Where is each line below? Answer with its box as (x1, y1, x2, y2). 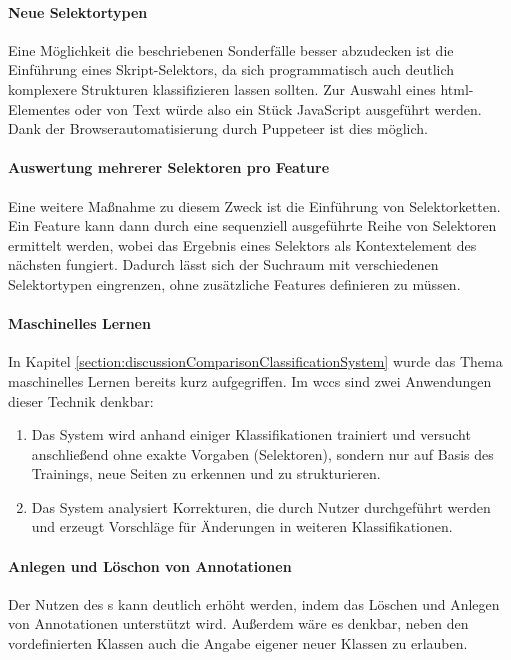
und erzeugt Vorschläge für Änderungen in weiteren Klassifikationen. (31, 516, 453, 537)
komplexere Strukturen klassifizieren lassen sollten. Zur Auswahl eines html (8, 78, 469, 99)
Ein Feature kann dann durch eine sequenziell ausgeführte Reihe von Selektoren (8, 215, 497, 236)
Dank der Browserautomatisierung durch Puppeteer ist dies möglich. (8, 118, 428, 139)
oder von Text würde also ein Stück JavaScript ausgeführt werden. (74, 98, 482, 119)
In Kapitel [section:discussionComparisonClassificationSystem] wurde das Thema (8, 351, 503, 372)
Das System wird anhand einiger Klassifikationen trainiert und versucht (31, 424, 471, 445)
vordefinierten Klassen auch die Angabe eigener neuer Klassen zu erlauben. (8, 633, 468, 654)
